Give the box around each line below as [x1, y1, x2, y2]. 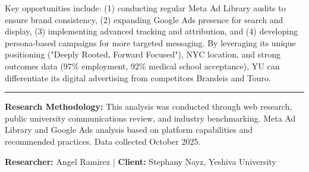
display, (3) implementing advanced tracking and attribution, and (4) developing [5, 25, 298, 37]
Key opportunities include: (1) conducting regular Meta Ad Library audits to [5, 2, 286, 14]
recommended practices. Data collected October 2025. [5, 135, 201, 147]
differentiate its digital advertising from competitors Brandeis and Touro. [5, 71, 271, 84]
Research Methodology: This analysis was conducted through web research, [5, 100, 292, 113]
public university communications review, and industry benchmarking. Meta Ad [5, 112, 296, 124]
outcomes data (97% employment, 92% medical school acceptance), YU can [5, 59, 280, 72]
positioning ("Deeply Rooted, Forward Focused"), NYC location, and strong [5, 48, 280, 60]
